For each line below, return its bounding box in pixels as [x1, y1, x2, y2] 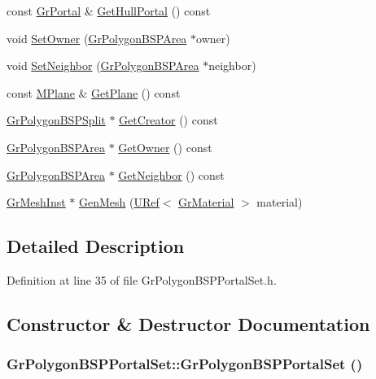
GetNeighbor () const [118, 166, 225, 183]
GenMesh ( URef [78, 194, 160, 211]
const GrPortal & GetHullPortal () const [7, 2, 211, 19]
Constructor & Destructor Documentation [7, 311, 370, 336]
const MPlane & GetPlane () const [7, 84, 181, 101]
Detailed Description [7, 233, 185, 259]
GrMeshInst [7, 194, 66, 211]
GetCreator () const [119, 111, 218, 129]
